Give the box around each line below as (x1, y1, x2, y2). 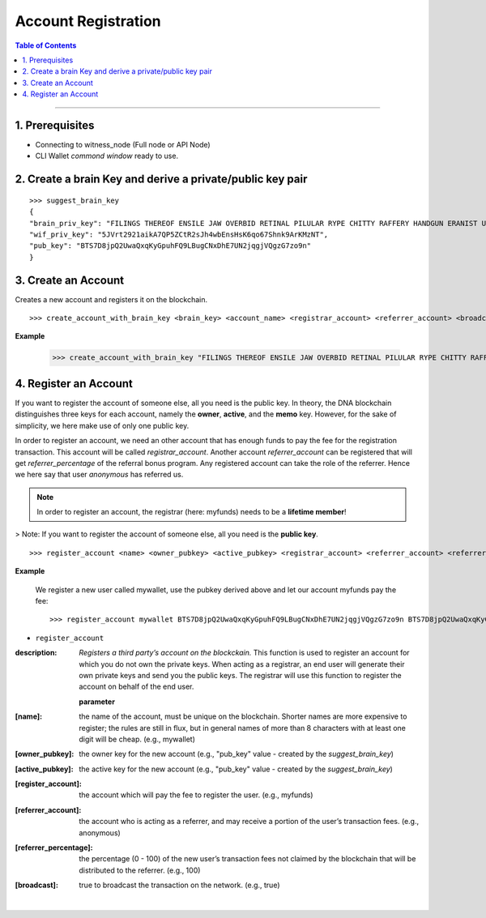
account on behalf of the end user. (79, 681, 194, 692)
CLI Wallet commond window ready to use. (35, 151, 178, 161)
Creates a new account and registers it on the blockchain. (15, 294, 208, 304)
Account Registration (15, 12, 161, 30)
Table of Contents (15, 41, 77, 50)
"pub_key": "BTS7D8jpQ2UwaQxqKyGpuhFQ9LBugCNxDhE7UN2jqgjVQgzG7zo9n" (29, 241, 312, 250)
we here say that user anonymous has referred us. (15, 470, 184, 480)
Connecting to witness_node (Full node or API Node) (35, 140, 211, 150)
